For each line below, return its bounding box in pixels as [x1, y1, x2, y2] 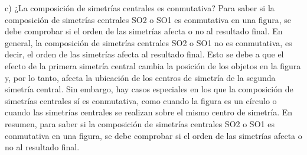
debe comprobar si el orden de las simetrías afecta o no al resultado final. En [5, 25, 283, 37]
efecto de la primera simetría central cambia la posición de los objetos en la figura [5, 59, 301, 72]
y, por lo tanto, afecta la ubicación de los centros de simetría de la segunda [5, 71, 276, 83]
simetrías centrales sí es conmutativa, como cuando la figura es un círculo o [5, 94, 277, 106]
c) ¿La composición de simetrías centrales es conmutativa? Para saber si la [5, 2, 275, 14]
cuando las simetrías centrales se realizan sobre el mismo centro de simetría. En [5, 106, 293, 118]
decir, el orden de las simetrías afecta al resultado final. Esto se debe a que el [5, 48, 284, 60]
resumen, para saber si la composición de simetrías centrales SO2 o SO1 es [5, 117, 275, 130]
